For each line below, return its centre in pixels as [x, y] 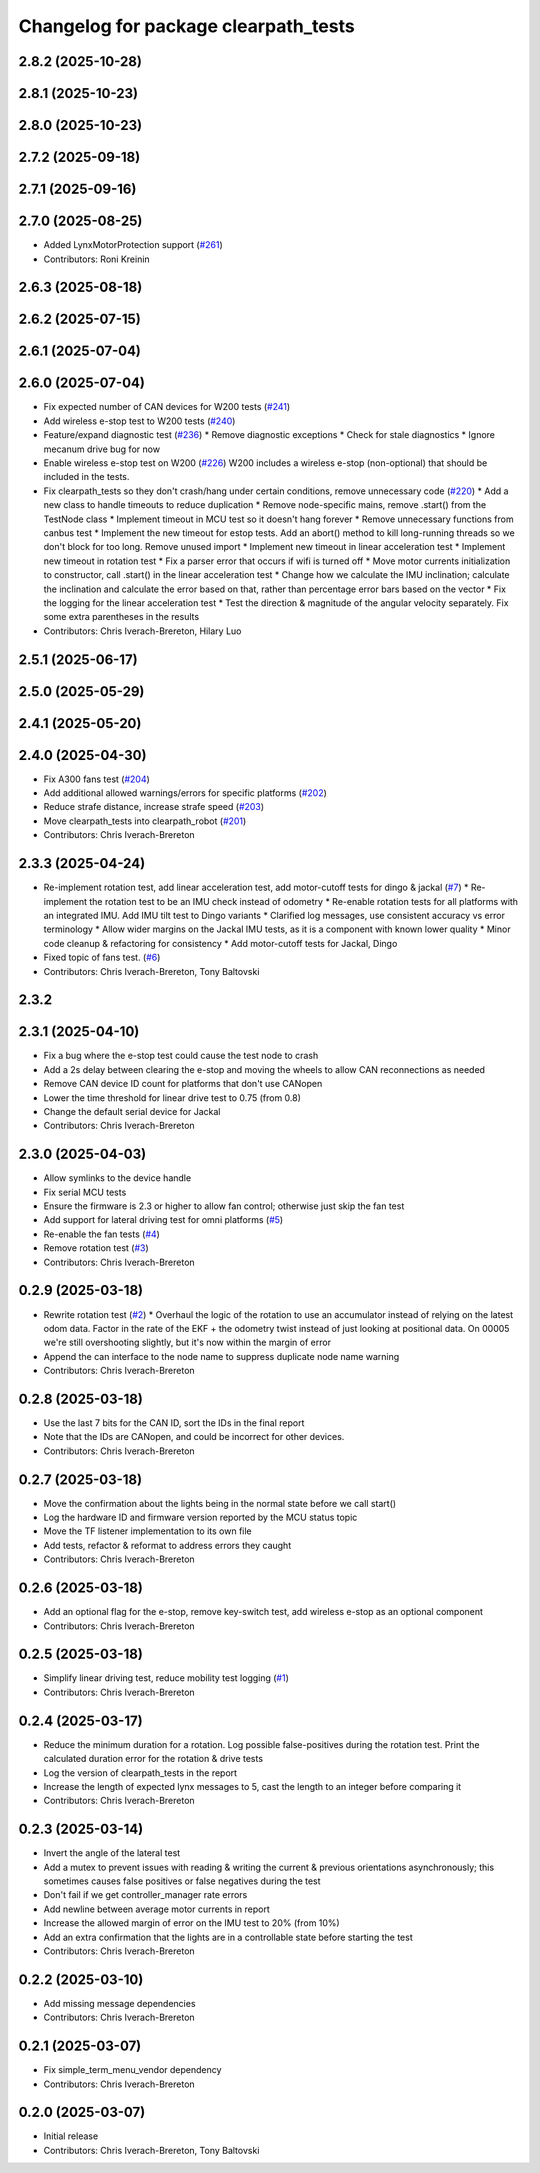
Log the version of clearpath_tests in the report [140, 1772]
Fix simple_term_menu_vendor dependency [132, 2070]
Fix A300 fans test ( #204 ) [96, 779]
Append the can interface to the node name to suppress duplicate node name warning [221, 1356]
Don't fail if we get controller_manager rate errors [145, 1895]
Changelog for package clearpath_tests [186, 26]
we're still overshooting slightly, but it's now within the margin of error [187, 1342]
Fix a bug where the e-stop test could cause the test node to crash [181, 1056]
